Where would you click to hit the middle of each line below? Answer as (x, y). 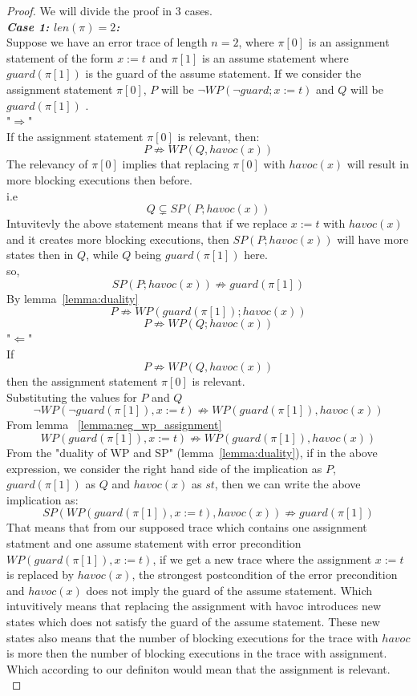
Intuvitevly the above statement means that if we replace (147, 223)
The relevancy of (47, 164)
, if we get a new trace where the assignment (262, 558)
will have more (373, 239)
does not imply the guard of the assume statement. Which (229, 590)
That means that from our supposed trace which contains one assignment (187, 527)
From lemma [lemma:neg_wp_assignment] (114, 425)
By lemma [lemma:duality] (73, 298)
